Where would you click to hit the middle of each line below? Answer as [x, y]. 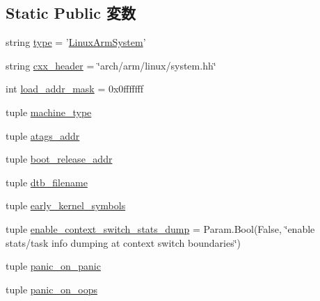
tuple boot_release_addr [59, 159]
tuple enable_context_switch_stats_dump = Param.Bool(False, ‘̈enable [160, 228]
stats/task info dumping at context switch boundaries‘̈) [123, 242]
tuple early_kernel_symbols [66, 205]
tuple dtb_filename [47, 182]
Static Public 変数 [71, 13]
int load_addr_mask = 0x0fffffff [75, 89]
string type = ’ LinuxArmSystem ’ [76, 42]
